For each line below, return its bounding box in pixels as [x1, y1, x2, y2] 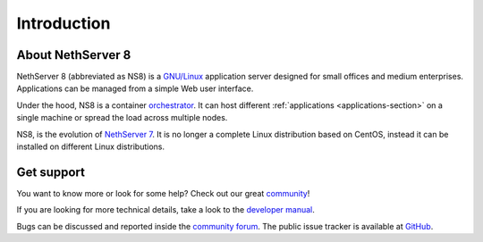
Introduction [16, 13, 111, 33]
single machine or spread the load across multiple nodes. [16, 113, 228, 123]
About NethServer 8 [16, 47, 131, 63]
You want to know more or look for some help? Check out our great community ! [16, 188, 310, 198]
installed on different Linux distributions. [16, 141, 165, 152]
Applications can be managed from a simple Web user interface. [16, 83, 254, 94]
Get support [16, 164, 85, 179]
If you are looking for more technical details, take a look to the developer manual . [16, 204, 315, 215]
